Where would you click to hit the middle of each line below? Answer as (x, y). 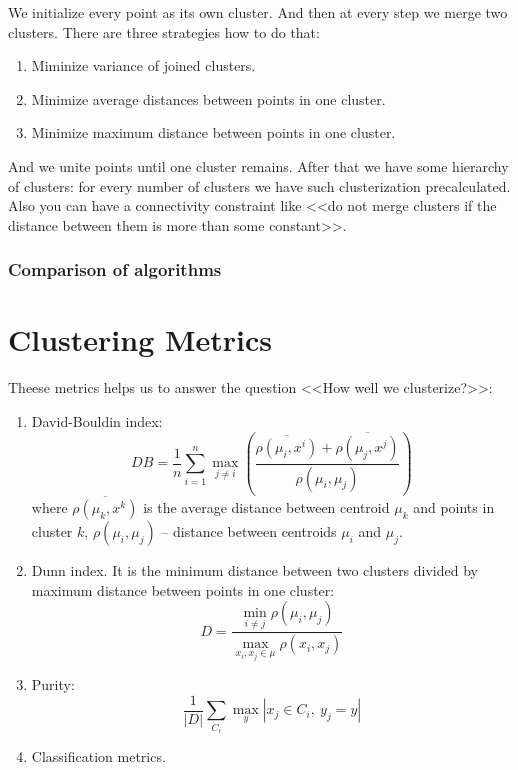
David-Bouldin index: (97, 420)
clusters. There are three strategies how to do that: (164, 31)
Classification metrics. (98, 756)
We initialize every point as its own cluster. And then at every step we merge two (258, 12)
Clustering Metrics (140, 339)
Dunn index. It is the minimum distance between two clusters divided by (254, 570)
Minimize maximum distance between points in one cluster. (213, 132)
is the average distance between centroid (266, 507)
